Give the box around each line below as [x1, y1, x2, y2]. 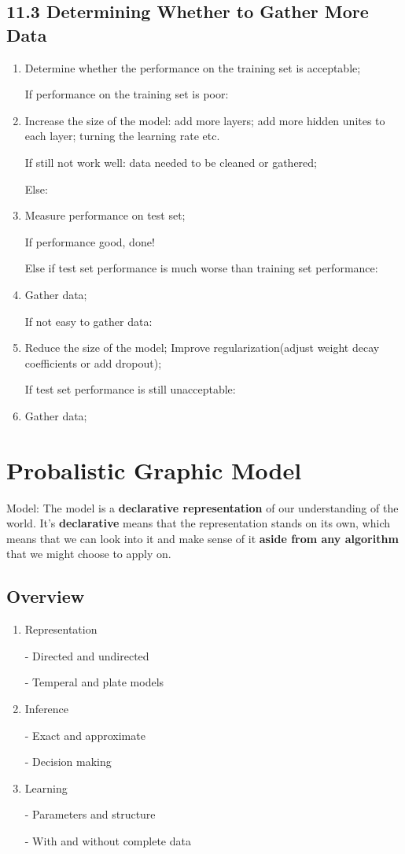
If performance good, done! [24, 233, 155, 250]
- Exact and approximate [24, 726, 145, 743]
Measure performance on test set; [24, 207, 186, 224]
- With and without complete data [24, 832, 191, 848]
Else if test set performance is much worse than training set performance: [24, 260, 378, 276]
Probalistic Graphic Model [6, 453, 302, 486]
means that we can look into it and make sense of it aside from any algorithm [6, 530, 399, 546]
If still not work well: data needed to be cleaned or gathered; [24, 153, 317, 170]
